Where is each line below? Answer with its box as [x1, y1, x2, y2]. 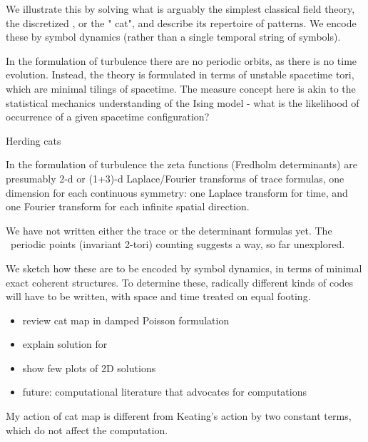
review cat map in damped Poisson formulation [22, 312, 230, 327]
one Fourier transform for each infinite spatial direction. [6, 199, 250, 214]
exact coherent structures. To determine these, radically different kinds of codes [6, 274, 354, 289]
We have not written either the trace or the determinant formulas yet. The [6, 222, 332, 237]
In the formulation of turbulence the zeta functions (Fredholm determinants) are [6, 157, 357, 172]
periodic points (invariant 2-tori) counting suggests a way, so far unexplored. [10, 237, 345, 252]
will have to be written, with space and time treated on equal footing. [6, 289, 311, 304]
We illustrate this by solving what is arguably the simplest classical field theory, [6, 1, 355, 16]
